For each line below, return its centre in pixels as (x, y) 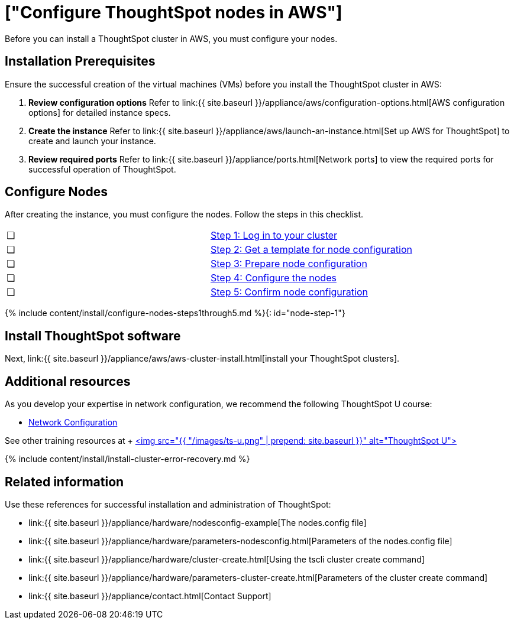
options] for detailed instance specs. (100, 112)
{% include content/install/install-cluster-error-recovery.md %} (127, 459)
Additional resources (68, 381)
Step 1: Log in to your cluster (274, 235)
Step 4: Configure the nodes (273, 278)
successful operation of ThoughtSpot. (102, 169)
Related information (64, 482)
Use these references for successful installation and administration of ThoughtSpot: (168, 504)
